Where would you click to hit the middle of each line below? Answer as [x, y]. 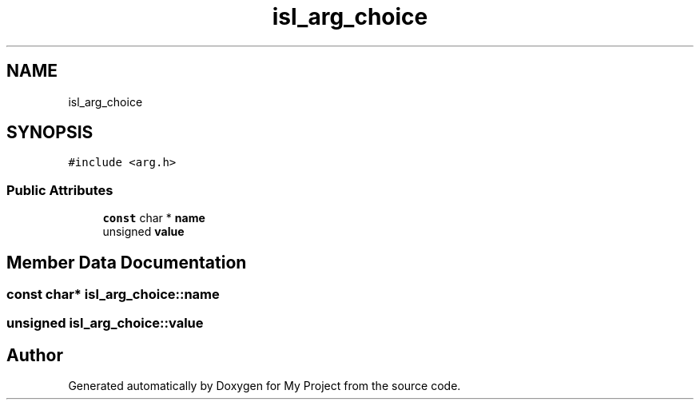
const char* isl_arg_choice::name [113, 295]
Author [35, 355]
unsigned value [143, 232]
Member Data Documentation [127, 262]
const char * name [154, 218]
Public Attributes [60, 190]
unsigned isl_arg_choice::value [105, 323]
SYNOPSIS [50, 133]
